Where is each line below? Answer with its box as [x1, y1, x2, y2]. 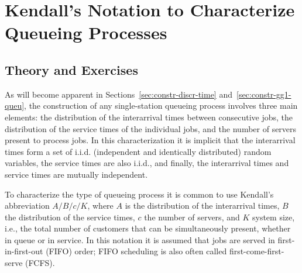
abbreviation [5, 199, 50, 212]
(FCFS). [25, 257, 55, 269]
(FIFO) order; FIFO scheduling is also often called [46, 245, 227, 257]
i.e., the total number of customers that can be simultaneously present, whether [5, 222, 291, 234]
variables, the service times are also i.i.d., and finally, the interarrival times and [5, 157, 289, 169]
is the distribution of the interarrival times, [125, 199, 280, 212]
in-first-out [5, 245, 43, 257]
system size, [252, 210, 295, 223]
